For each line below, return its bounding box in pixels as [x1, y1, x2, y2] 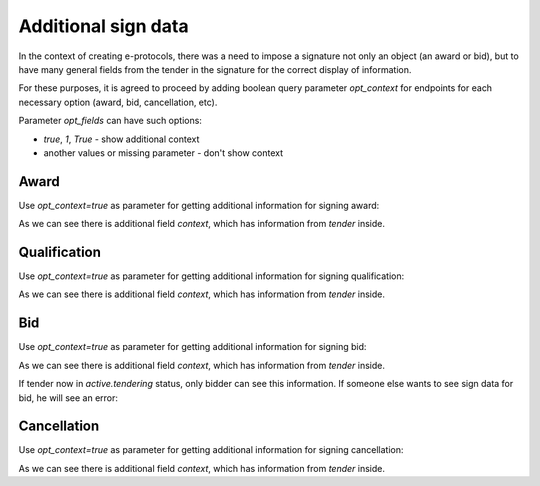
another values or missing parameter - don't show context [43, 146, 284, 159]
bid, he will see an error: [18, 391, 119, 404]
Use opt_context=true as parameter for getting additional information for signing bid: [18, 341, 367, 353]
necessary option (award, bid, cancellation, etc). [18, 96, 218, 108]
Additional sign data [18, 15, 189, 37]
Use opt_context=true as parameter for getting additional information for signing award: [18, 199, 380, 211]
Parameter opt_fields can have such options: [18, 115, 202, 127]
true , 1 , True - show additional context [43, 133, 200, 145]
